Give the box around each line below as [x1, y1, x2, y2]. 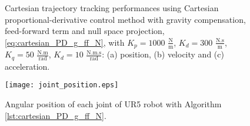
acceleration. [5, 60, 50, 72]
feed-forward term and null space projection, [5, 25, 165, 37]
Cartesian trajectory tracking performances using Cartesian [5, 2, 219, 13]
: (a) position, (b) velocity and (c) [102, 48, 224, 60]
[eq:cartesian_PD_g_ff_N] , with [5, 36, 125, 48]
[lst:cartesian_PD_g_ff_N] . [5, 109, 106, 121]
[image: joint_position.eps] [5, 81, 119, 90]
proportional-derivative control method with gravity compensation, [5, 13, 246, 25]
